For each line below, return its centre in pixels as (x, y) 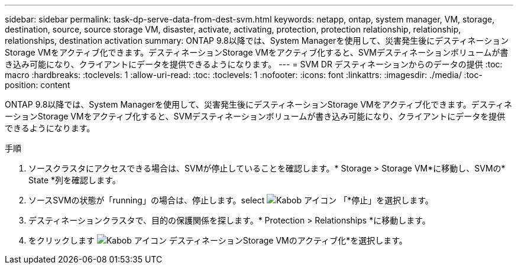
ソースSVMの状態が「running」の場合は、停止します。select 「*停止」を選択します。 (231, 200)
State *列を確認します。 (75, 180)
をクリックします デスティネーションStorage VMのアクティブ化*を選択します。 (218, 240)
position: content (38, 85)
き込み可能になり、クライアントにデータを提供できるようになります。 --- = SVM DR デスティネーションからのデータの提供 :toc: (254, 64)
